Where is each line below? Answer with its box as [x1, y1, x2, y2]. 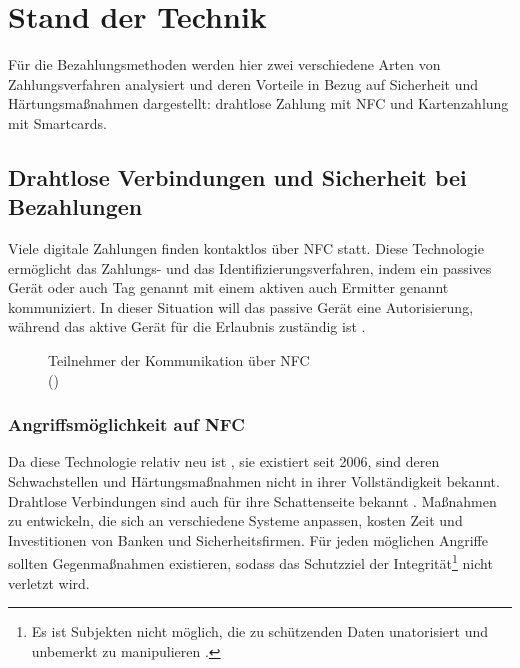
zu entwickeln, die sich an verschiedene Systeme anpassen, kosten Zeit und [8, 510, 463, 531]
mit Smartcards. [8, 112, 107, 133]
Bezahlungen [8, 191, 143, 222]
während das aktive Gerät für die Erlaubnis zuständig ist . [8, 316, 366, 337]
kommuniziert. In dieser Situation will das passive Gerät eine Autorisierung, [8, 296, 474, 317]
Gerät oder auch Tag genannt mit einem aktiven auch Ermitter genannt [8, 277, 449, 298]
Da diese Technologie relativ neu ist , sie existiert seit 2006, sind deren [8, 451, 440, 472]
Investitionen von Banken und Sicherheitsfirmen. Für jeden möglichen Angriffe [8, 529, 488, 550]
